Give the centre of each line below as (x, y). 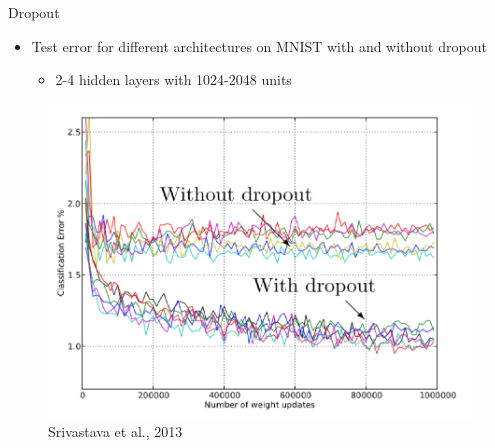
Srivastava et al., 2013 (115, 431)
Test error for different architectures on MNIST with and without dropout (259, 45)
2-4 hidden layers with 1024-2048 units (173, 79)
